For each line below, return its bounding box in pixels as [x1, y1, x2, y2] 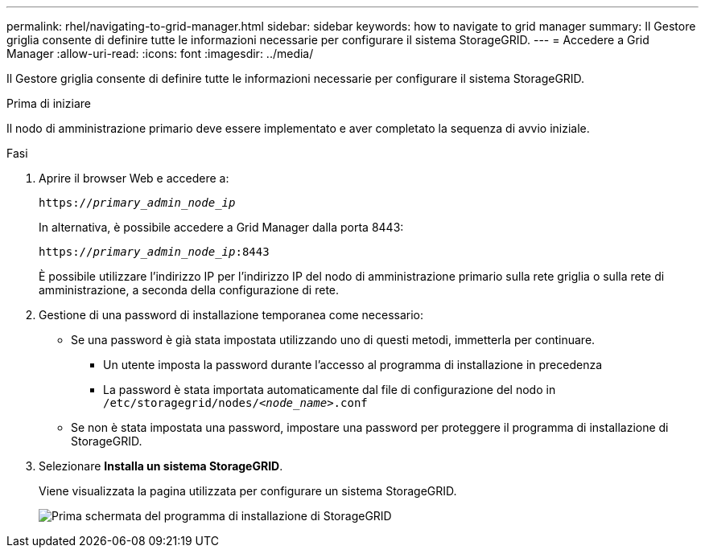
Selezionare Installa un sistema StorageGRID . [39, 459, 283, 473]
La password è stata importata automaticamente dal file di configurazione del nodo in [103, 383, 556, 396]
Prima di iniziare [6, 96, 91, 110]
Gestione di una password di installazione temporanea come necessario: [39, 308, 424, 322]
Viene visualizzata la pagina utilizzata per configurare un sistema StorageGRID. [39, 484, 457, 498]
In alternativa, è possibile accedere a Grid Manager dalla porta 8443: [39, 220, 404, 234]
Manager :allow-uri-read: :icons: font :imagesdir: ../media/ [6, 47, 314, 60]
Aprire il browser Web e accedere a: [39, 171, 229, 185]
